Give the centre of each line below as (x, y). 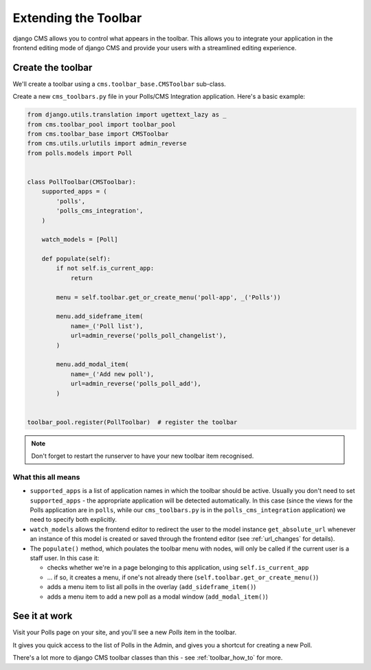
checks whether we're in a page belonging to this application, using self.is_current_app (178, 568)
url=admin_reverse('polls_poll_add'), (136, 384)
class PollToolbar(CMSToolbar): (82, 182)
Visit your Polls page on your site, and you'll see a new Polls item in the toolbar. (125, 632)
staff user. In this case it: (65, 558)
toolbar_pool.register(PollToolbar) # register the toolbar (132, 422)
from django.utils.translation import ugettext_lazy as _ (127, 115)
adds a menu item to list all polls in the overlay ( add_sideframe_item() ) (151, 587)
